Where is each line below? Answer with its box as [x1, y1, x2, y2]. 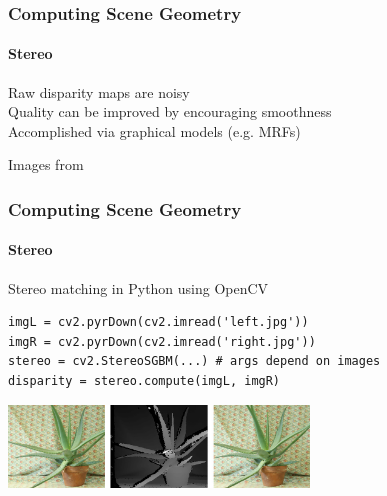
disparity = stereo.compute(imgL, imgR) [8, 374, 281, 389]
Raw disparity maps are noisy [8, 81, 190, 102]
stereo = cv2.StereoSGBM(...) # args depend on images [8, 354, 381, 369]
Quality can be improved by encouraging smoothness [8, 101, 332, 122]
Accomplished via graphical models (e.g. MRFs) [8, 120, 301, 141]
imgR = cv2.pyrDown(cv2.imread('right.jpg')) [8, 334, 316, 349]
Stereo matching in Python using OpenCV [8, 277, 269, 298]
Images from [8, 154, 84, 175]
